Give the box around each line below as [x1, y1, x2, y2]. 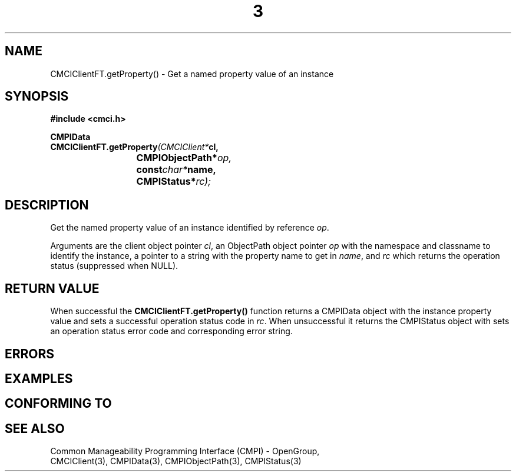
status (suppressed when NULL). [50, 261, 178, 271]
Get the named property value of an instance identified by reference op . [50, 222, 329, 233]
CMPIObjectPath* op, [136, 152, 232, 164]
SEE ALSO [5, 421, 65, 436]
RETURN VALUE [5, 281, 100, 296]
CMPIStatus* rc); [136, 175, 211, 188]
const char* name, [136, 164, 216, 176]
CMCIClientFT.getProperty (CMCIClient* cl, [50, 142, 219, 152]
